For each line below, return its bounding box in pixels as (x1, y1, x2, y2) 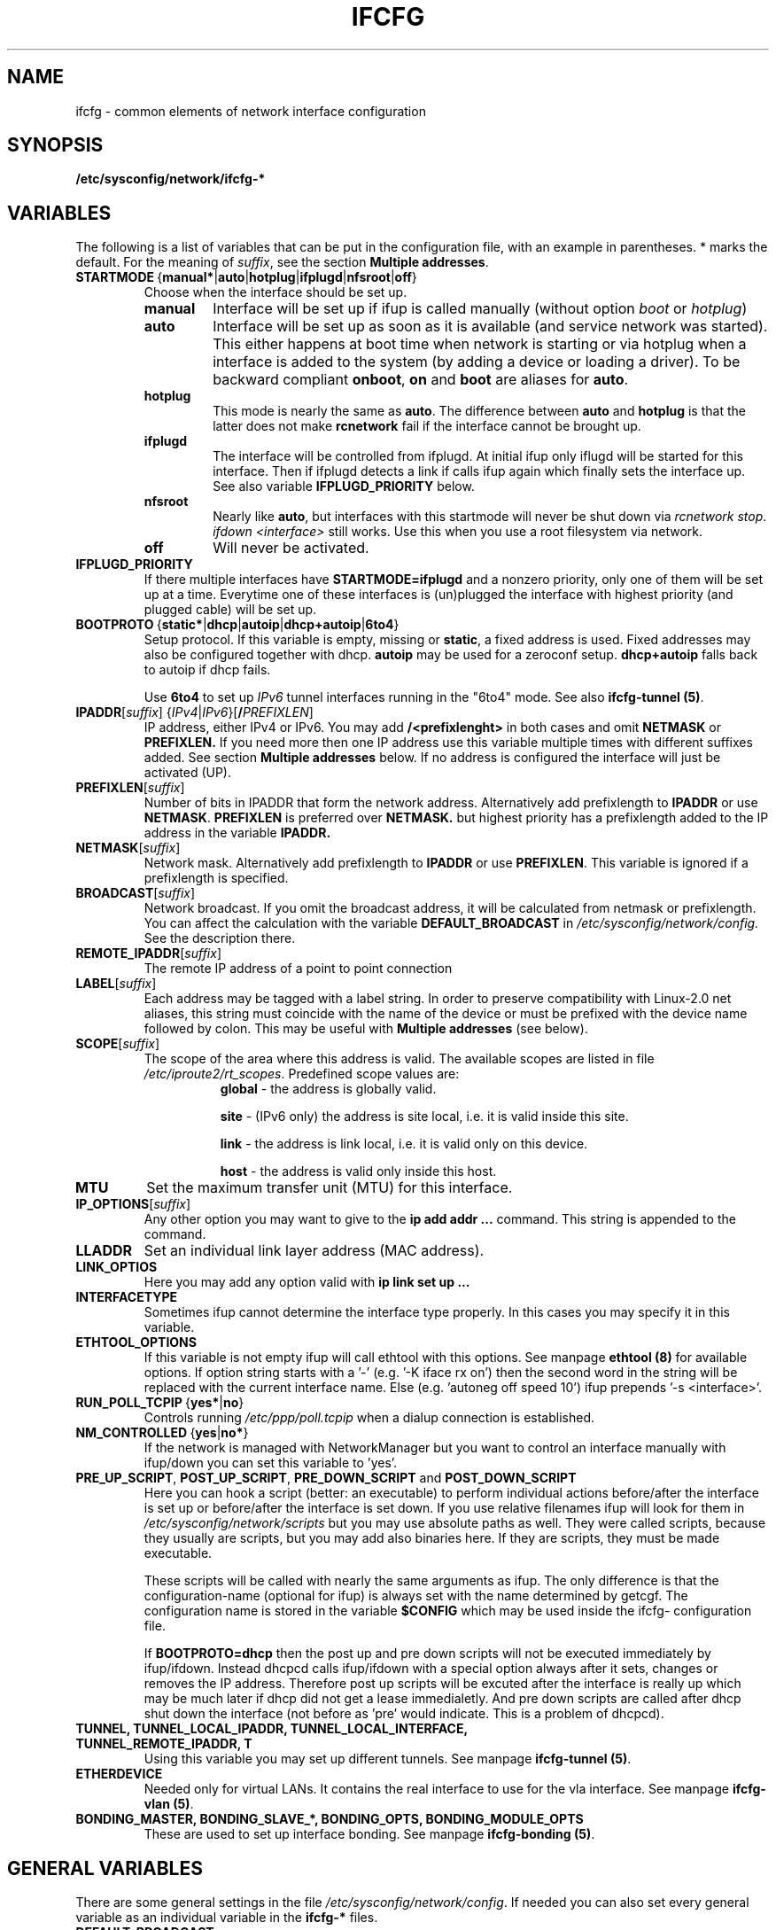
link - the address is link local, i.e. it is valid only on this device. (220, 1136, 588, 1152)
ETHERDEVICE (75, 1766, 163, 1782)
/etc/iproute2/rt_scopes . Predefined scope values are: (144, 1066, 460, 1082)
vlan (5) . (144, 1796, 194, 1812)
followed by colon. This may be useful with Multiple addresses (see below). (144, 1021, 588, 1037)
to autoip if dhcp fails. (144, 662, 271, 678)
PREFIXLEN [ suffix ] (75, 780, 185, 796)
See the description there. (144, 930, 296, 946)
